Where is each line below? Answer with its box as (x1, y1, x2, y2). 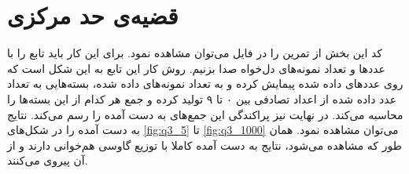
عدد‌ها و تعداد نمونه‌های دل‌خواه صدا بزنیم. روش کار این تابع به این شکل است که (7, 60, 385, 76)
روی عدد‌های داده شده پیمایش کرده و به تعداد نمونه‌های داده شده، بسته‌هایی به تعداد (7, 75, 403, 92)
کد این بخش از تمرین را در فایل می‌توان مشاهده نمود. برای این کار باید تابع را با (7, 45, 382, 61)
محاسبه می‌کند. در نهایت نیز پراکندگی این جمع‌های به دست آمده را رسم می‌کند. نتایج (7, 106, 403, 122)
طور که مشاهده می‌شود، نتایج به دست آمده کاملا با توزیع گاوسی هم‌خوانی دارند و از (7, 136, 402, 153)
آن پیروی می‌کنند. (7, 152, 88, 169)
